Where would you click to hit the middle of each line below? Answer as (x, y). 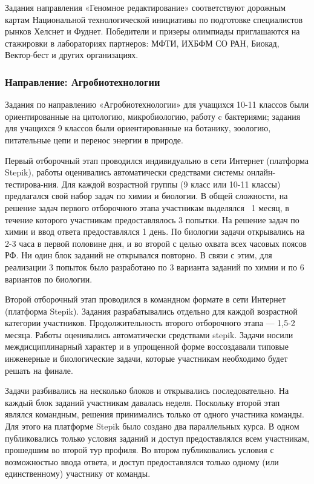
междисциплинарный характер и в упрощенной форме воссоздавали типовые (147, 346)
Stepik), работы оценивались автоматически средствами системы (125, 172)
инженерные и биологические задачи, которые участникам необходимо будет (146, 358)
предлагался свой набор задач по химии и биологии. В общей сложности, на (146, 196)
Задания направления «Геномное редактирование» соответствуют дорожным (146, 7)
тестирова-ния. (32, 184)
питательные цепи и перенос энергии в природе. (94, 139)
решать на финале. (39, 370)
